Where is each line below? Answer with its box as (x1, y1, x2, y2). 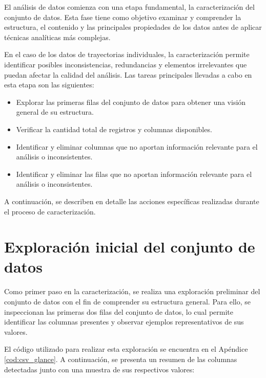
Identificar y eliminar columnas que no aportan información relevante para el (16, 141, 258, 152)
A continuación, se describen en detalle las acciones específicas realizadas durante (4, 195, 259, 206)
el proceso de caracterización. (4, 206, 96, 217)
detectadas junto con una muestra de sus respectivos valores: (4, 364, 195, 374)
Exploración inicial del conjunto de (4, 236, 255, 257)
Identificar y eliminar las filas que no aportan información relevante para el (16, 168, 252, 179)
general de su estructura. (16, 106, 94, 117)
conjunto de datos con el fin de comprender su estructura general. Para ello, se (4, 296, 251, 307)
